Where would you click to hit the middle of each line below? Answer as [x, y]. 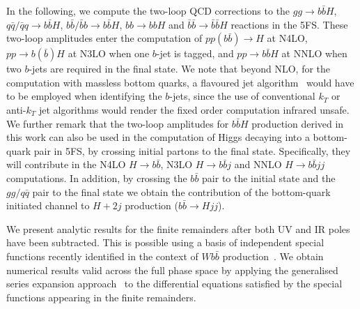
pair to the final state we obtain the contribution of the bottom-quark [181, 191]
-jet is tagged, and [195, 53]
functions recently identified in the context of [102, 256]
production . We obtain [273, 256]
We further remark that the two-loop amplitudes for [118, 123]
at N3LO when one [109, 53]
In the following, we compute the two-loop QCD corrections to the [148, 10]
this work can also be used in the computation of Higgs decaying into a [158, 137]
